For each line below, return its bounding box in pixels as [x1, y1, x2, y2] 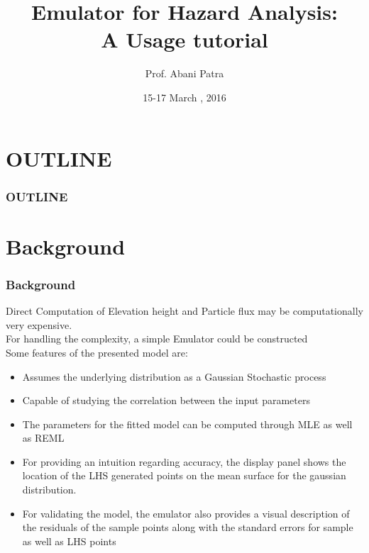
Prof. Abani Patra [145, 66, 224, 81]
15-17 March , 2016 [143, 89, 226, 104]
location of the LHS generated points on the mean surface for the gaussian [22, 468, 346, 483]
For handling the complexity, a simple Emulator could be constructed [6, 331, 308, 346]
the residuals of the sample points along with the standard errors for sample [22, 520, 353, 535]
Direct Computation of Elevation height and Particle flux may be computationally [6, 303, 363, 318]
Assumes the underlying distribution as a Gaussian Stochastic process [22, 369, 326, 384]
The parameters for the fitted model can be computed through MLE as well [22, 416, 353, 431]
